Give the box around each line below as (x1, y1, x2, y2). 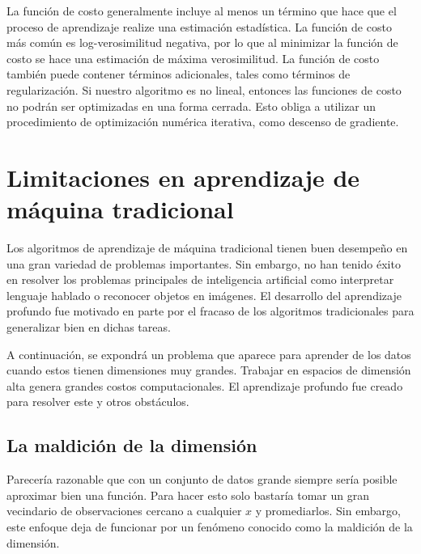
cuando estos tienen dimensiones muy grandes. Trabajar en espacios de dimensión (6, 362, 411, 378)
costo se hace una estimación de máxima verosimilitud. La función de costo (6, 49, 380, 66)
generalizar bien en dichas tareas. (6, 319, 171, 336)
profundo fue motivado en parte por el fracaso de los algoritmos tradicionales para (6, 302, 415, 319)
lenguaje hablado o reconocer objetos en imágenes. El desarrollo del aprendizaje (6, 286, 402, 303)
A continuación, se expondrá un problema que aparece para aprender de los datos (6, 345, 411, 362)
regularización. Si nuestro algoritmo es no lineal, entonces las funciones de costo (6, 81, 402, 98)
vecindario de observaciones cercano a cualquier (6, 502, 242, 519)
